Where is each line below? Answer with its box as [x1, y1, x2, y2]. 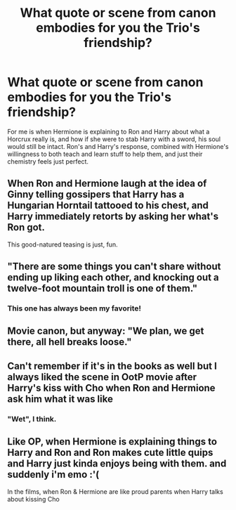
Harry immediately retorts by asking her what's [7, 211, 219, 223]
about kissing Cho [7, 495, 60, 503]
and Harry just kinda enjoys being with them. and [7, 458, 227, 470]
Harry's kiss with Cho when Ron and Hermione [7, 381, 216, 394]
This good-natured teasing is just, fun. [7, 240, 118, 249]
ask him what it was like [7, 393, 114, 405]
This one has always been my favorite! [7, 303, 142, 313]
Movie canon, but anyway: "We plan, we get [7, 325, 204, 337]
